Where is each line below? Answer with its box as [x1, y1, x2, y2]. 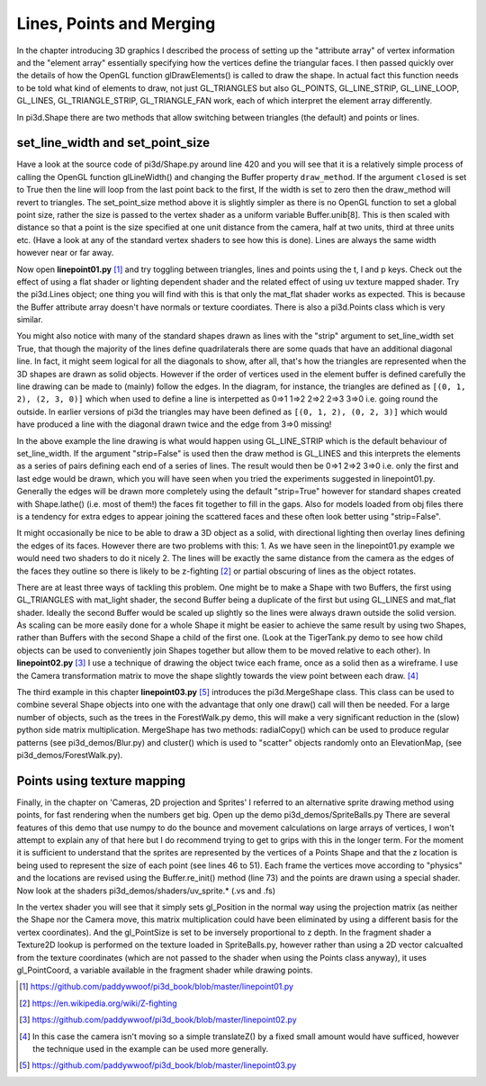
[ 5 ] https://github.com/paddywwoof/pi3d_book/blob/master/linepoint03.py [19, 1060, 297, 1071]
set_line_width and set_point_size [16, 135, 211, 150]
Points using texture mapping [16, 773, 186, 788]
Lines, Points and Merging [16, 14, 216, 33]
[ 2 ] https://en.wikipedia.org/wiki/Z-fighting [19, 998, 177, 1009]
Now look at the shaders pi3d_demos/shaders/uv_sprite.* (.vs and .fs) [16, 885, 276, 896]
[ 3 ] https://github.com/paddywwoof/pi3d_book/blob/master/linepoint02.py [19, 1014, 297, 1026]
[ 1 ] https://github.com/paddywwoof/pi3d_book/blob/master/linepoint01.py [19, 982, 294, 992]
